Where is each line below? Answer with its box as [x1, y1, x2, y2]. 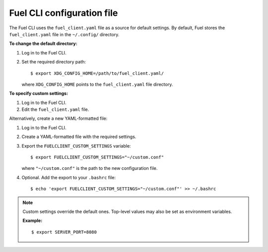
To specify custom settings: [9, 91, 68, 97]
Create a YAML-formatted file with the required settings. [21, 134, 136, 140]
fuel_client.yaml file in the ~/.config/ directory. [9, 31, 120, 37]
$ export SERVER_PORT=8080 [31, 229, 97, 235]
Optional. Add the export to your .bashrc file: [21, 174, 116, 180]
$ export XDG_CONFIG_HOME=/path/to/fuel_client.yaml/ [30, 70, 164, 76]
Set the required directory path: [21, 59, 86, 65]
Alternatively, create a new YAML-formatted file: [9, 115, 108, 121]
